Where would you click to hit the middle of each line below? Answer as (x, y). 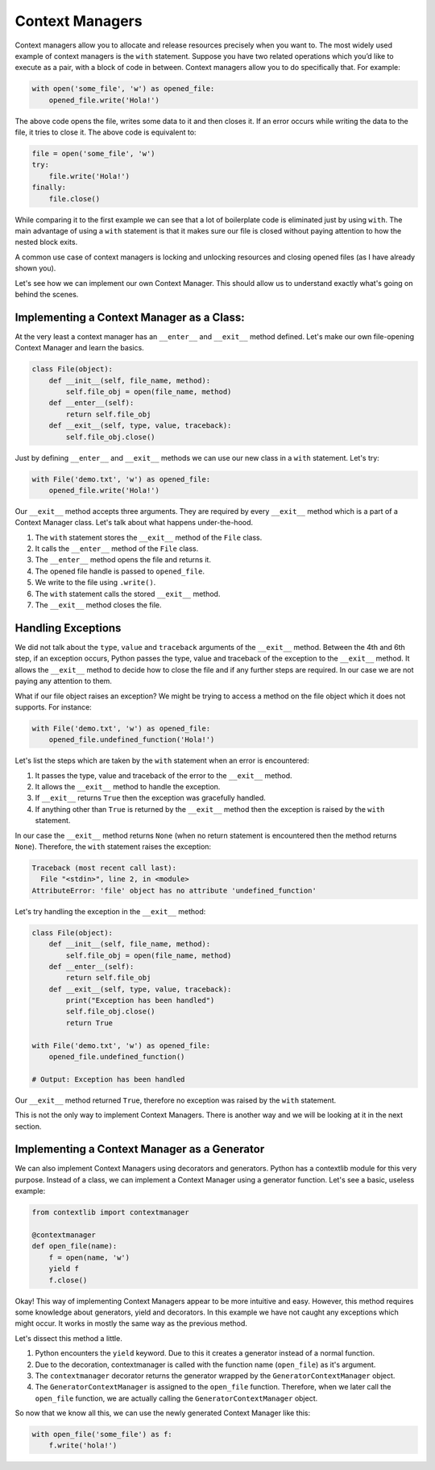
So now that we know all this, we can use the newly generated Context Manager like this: (163, 1413)
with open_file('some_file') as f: (102, 1435)
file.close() (75, 199)
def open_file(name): (75, 1246)
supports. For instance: (53, 707)
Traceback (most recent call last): (104, 868)
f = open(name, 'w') (89, 1257)
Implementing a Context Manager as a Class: (130, 317)
